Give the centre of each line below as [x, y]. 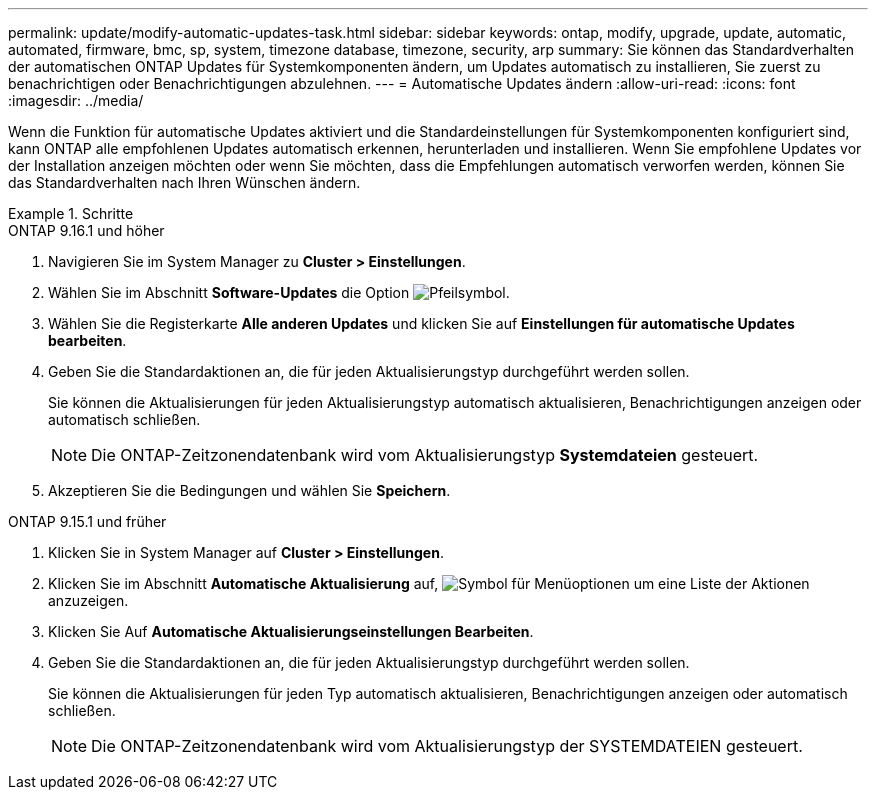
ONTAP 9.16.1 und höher [86, 230]
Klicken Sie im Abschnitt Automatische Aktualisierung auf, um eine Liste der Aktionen [429, 583]
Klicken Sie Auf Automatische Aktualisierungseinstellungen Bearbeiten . [291, 631]
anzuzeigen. [88, 600]
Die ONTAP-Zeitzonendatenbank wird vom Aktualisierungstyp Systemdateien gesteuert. [425, 455]
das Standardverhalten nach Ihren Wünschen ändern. [184, 182]
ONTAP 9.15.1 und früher [87, 521]
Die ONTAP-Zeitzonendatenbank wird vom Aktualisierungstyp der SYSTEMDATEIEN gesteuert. [447, 746]
